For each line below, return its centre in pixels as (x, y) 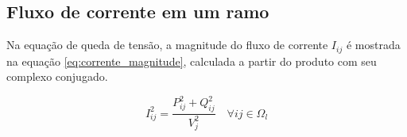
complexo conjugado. (57, 76)
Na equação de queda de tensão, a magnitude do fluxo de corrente (167, 45)
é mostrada (373, 45)
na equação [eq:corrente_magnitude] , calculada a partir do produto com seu (192, 61)
